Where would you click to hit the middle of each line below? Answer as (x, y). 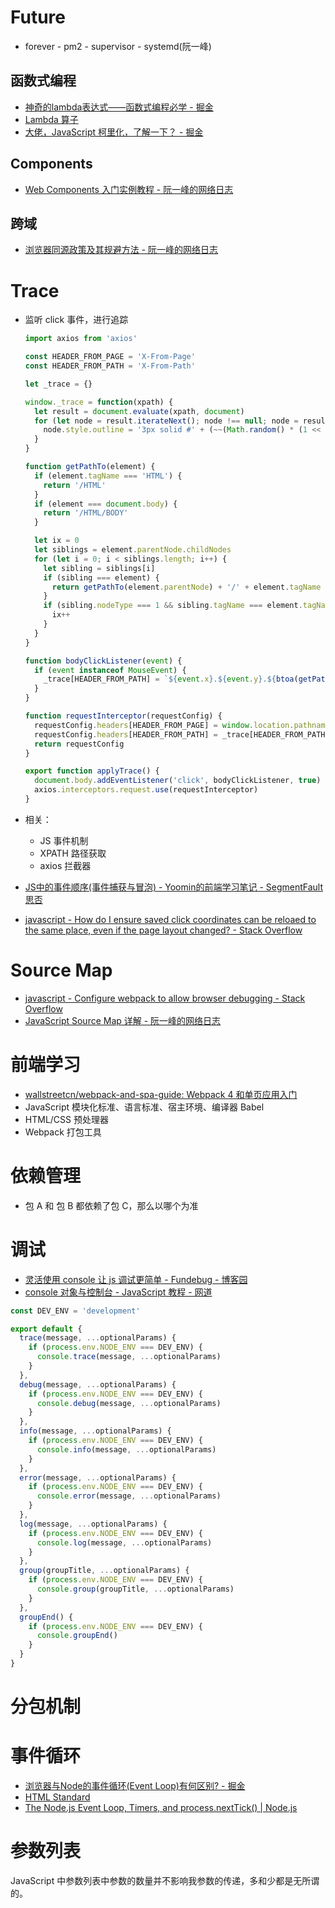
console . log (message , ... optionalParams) (124, 1542)
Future (38, 17)
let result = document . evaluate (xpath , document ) (139, 411)
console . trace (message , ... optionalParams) (129, 1357)
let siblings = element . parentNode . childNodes (133, 550)
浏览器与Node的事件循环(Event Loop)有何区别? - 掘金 (135, 1786)
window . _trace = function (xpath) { (99, 402)
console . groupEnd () (77, 1636)
